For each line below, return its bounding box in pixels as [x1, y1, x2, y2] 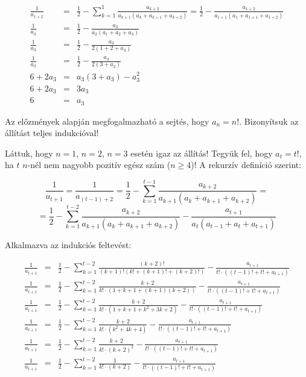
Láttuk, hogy [5, 146, 53, 159]
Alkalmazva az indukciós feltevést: [5, 238, 132, 251]
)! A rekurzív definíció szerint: [191, 158, 302, 171]
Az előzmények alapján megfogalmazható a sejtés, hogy [5, 114, 209, 127]
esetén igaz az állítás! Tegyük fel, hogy [130, 146, 273, 159]
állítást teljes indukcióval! [5, 126, 99, 139]
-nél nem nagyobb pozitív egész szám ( [27, 158, 171, 171]
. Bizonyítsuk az [239, 114, 299, 127]
